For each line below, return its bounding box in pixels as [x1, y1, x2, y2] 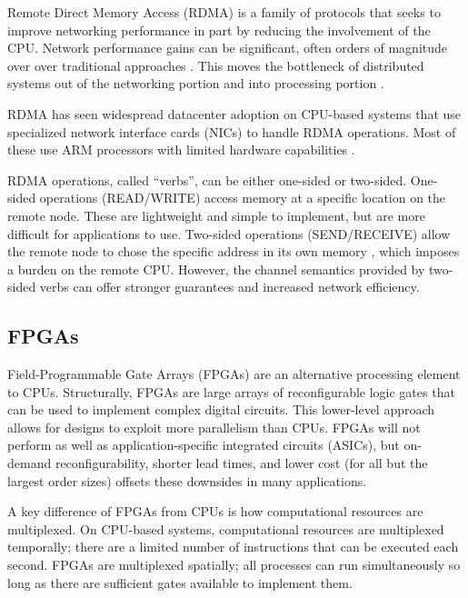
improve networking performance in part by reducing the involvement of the [7, 20, 431, 39]
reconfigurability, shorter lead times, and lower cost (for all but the [55, 453, 428, 473]
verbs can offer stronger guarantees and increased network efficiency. [39, 277, 420, 296]
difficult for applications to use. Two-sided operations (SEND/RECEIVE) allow [7, 224, 451, 243]
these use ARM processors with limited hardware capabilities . [7, 140, 355, 159]
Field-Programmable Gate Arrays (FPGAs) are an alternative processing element [7, 364, 461, 384]
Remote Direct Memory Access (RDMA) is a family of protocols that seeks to [7, 3, 441, 21]
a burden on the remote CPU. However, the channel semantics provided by [7, 259, 425, 278]
